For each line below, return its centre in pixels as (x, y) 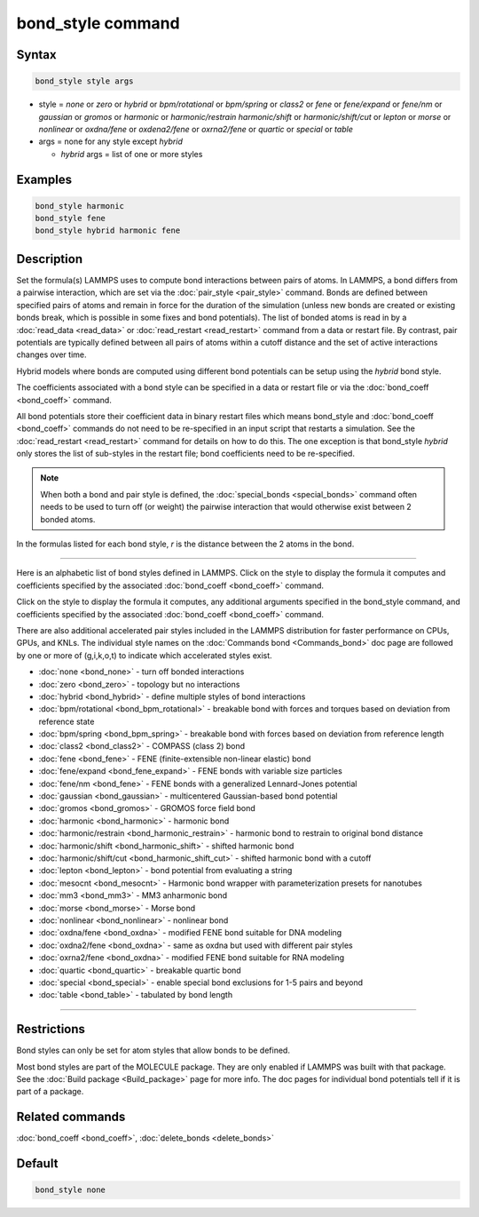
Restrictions (51, 1029)
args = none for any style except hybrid (111, 141)
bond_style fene (71, 219)
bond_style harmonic (79, 206)
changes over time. (51, 354)
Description (50, 259)
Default (37, 1164)
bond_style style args (84, 81)
